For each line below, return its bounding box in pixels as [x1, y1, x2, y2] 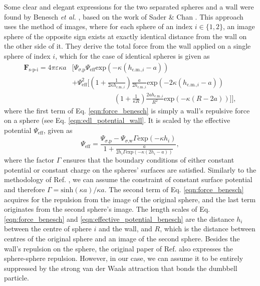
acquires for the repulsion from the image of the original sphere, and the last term [4, 194, 256, 204]
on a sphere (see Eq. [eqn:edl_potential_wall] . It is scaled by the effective [4, 115, 230, 125]
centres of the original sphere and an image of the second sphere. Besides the [4, 233, 240, 243]
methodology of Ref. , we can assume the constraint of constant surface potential [4, 174, 252, 185]
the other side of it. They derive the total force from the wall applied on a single [4, 41, 251, 51]
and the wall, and [98, 223, 152, 234]
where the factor [4, 155, 55, 165]
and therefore [4, 184, 45, 194]
